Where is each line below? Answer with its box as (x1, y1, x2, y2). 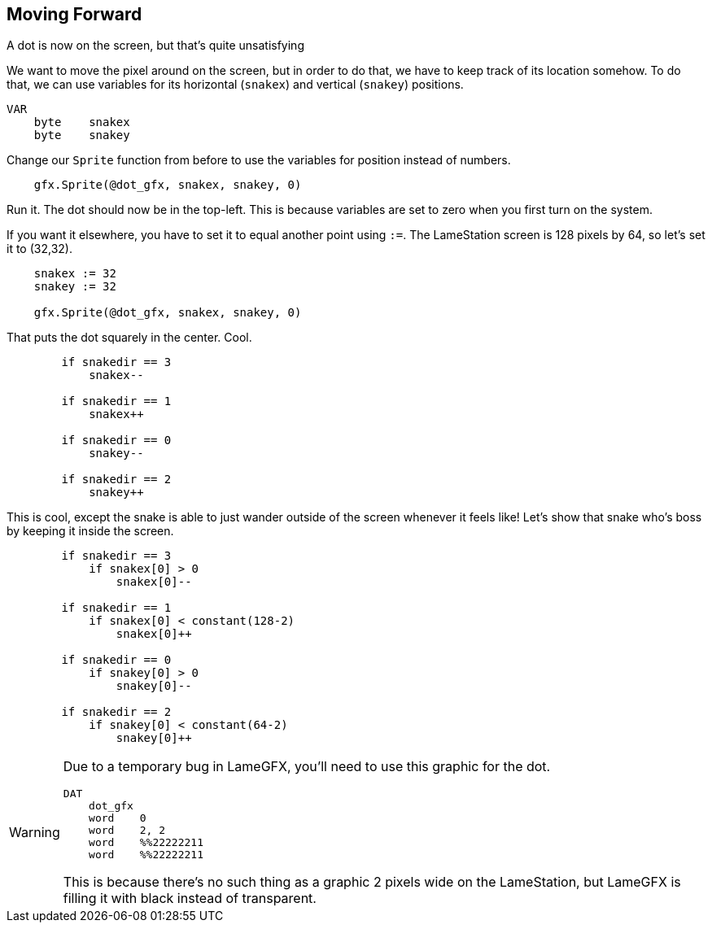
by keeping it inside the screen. (7, 524, 174, 539)
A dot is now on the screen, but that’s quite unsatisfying (7, 38, 304, 53)
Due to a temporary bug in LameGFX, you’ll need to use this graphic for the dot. (63, 758, 551, 775)
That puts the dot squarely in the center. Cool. (7, 330, 252, 345)
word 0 (89, 812, 146, 825)
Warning (9, 824, 60, 841)
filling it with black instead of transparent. (63, 890, 317, 907)
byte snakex (33, 116, 130, 129)
